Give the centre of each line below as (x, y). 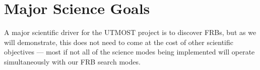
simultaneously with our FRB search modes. (72, 61)
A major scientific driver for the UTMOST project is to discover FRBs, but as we (130, 32)
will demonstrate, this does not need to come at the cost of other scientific (119, 42)
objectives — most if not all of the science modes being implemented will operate (129, 52)
